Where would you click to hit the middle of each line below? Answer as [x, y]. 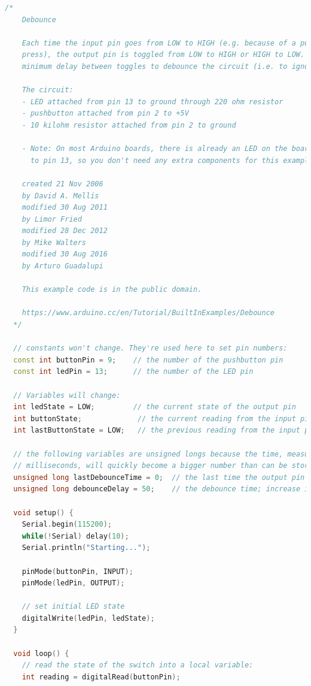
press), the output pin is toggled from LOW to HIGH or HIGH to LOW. [163, 55]
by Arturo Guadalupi [62, 266]
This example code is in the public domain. [112, 290]
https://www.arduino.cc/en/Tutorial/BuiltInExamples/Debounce [148, 313]
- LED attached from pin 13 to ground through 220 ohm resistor [153, 102]
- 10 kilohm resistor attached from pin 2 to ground [129, 125]
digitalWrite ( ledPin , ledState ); [88, 618]
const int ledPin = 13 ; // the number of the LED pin [133, 372]
